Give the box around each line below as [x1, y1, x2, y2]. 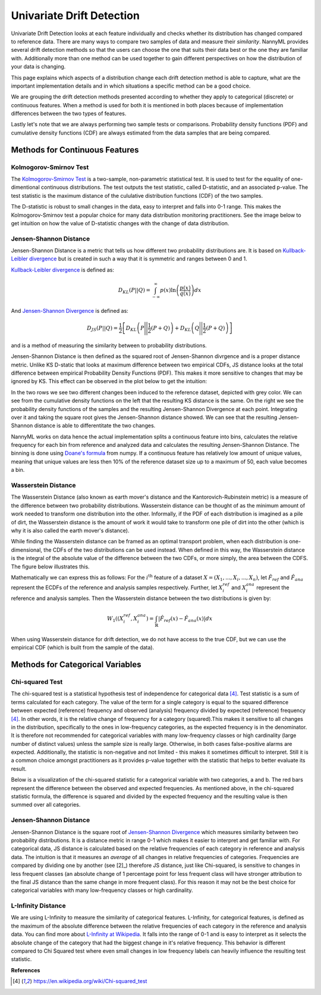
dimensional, [11, 546, 43, 554]
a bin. [11, 467, 25, 474]
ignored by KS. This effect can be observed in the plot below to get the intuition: [11, 378, 207, 385]
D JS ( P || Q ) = [87, 325, 118, 333]
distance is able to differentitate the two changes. [34, 422, 156, 429]
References [11, 966, 40, 974]
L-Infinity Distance [11, 901, 66, 910]
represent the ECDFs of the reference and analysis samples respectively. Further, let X [11, 584, 223, 591]
